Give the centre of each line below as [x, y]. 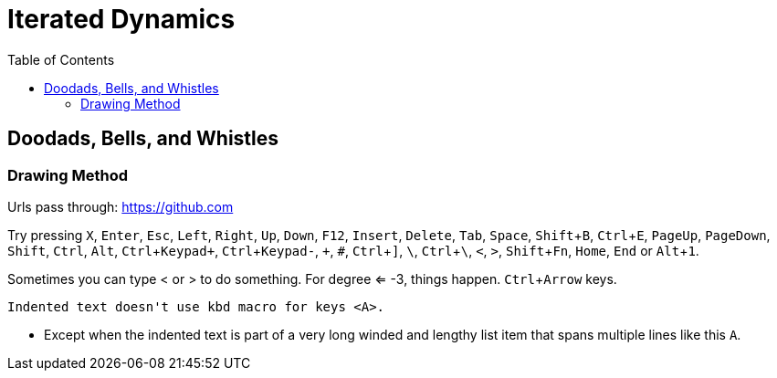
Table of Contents [61, 59]
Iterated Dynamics [121, 19]
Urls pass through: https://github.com [121, 206]
